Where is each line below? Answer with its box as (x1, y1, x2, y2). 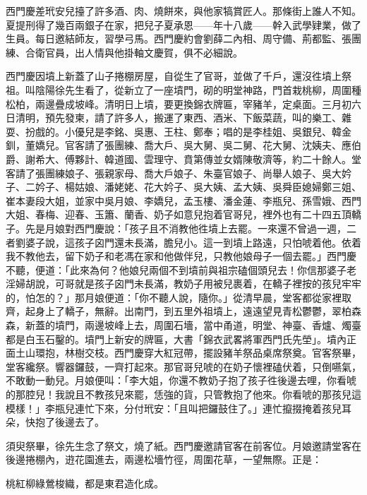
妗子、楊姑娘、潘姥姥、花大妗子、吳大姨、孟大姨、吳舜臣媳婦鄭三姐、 (35, 179, 361, 194)
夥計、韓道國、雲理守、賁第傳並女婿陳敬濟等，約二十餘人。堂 (74, 151, 361, 166)
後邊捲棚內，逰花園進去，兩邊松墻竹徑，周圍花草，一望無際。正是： (6, 452, 322, 467)
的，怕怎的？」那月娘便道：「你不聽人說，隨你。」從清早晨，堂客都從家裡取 (6, 290, 351, 304)
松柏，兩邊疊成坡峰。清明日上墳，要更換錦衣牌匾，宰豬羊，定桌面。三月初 (6, 96, 351, 111)
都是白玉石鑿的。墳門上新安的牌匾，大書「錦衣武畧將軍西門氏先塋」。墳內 (6, 331, 347, 346)
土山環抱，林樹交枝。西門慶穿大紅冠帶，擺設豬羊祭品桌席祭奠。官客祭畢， (15, 345, 361, 360)
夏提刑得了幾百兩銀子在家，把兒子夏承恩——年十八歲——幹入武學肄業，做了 (6, 17, 361, 32)
